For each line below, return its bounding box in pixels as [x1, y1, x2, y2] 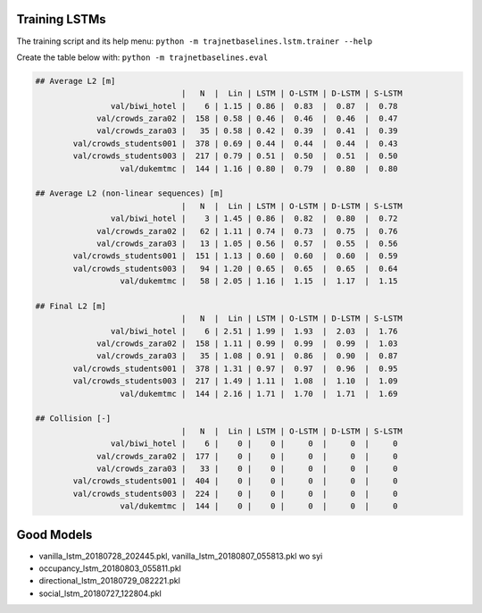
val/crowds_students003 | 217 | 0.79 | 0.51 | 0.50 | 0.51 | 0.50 [72, 151, 398, 161]
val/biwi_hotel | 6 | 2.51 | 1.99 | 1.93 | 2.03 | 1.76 [110, 326, 398, 336]
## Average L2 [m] [35, 76, 116, 86]
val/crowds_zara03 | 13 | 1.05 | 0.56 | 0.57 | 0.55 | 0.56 [96, 238, 398, 248]
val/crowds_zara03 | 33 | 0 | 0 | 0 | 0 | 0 [96, 464, 398, 474]
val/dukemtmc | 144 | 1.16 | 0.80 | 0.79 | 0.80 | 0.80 [120, 164, 398, 173]
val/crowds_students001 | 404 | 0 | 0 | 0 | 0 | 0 [72, 476, 398, 486]
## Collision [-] [35, 414, 112, 424]
